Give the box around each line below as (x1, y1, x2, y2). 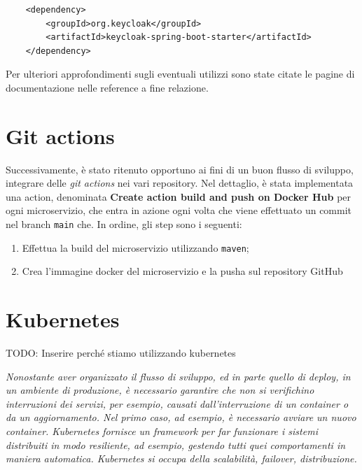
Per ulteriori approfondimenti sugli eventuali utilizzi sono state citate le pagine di (6, 66, 355, 81)
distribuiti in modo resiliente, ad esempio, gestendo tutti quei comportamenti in (6, 437, 346, 452)
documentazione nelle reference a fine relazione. (6, 80, 209, 94)
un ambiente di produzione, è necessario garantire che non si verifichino (6, 383, 314, 397)
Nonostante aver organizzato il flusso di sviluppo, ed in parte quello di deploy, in (6, 369, 351, 383)
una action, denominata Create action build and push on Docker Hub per (6, 189, 351, 204)
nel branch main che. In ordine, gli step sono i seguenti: (6, 217, 242, 232)
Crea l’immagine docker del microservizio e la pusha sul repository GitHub (22, 264, 343, 278)
